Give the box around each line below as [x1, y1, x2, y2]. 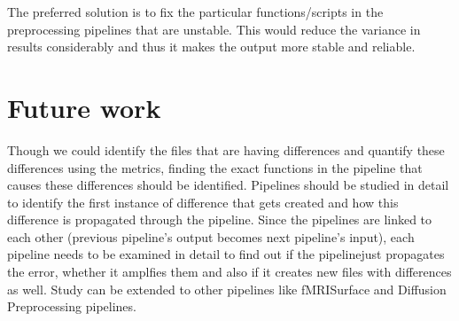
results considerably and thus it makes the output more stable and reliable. [7, 37, 416, 56]
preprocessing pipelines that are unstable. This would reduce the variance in [7, 20, 421, 38]
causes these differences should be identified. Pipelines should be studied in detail [7, 176, 449, 194]
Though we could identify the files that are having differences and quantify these [7, 140, 445, 159]
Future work [7, 89, 161, 125]
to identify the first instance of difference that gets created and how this [7, 192, 399, 211]
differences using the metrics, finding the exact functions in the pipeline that [7, 158, 423, 176]
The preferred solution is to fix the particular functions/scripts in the [7, 3, 384, 20]
